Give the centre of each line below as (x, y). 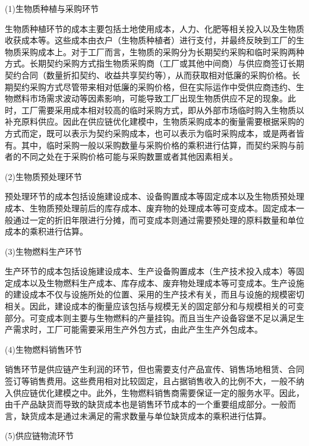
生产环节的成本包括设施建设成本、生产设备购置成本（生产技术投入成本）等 (150, 271)
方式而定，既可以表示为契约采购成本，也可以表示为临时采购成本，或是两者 (150, 133)
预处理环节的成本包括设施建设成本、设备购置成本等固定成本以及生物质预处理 (154, 196)
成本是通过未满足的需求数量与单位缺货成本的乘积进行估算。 (154, 415)
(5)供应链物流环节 (39, 436)
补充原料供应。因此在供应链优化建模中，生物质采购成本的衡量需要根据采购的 (154, 121)
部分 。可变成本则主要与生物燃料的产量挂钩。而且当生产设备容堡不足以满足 (150, 317)
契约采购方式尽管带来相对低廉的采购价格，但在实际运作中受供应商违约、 (154, 86)
